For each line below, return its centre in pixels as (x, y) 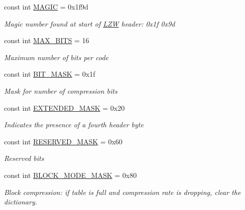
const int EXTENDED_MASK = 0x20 (65, 108)
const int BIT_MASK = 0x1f (50, 74)
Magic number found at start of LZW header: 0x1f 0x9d (90, 23)
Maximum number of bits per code (56, 57)
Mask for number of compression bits (61, 90)
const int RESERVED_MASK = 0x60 (63, 141)
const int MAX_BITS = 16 (47, 40)
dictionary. (21, 202)
